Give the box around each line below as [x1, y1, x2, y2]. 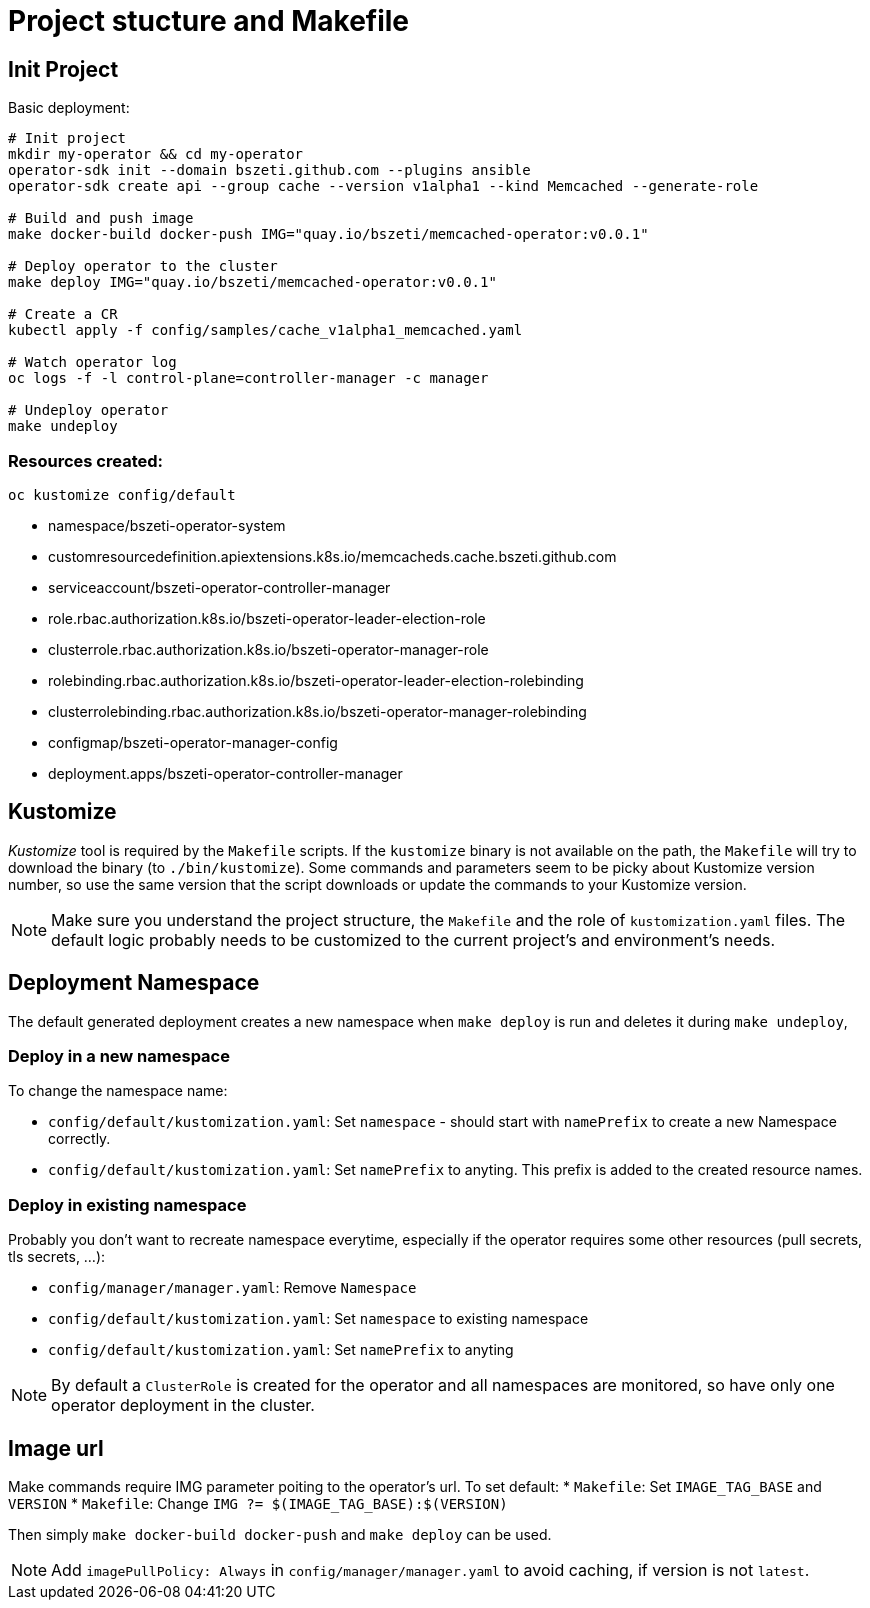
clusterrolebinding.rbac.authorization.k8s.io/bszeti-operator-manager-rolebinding [48, 702, 587, 720]
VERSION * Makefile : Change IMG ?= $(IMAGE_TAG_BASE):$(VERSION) [8, 1494, 508, 1512]
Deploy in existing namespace [8, 1194, 247, 1215]
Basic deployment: [8, 99, 130, 117]
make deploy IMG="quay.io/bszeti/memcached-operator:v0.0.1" [8, 274, 497, 291]
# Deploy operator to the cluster [8, 258, 278, 275]
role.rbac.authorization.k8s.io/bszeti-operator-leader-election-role [48, 609, 486, 627]
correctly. [48, 1130, 111, 1148]
